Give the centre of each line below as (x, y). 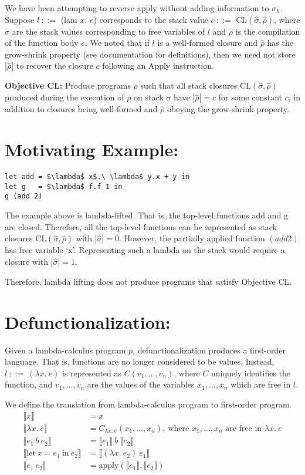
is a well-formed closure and (207, 43)
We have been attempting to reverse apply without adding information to (137, 8)
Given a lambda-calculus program (65, 350)
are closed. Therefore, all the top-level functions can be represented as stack (141, 226)
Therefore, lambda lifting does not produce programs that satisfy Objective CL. (148, 281)
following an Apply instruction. (158, 65)
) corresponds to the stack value (151, 19)
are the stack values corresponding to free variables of (108, 31)
